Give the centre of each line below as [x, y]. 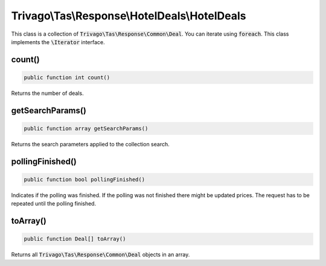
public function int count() [67, 77]
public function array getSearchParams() [86, 128]
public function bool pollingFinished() [84, 179]
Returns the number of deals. [47, 93]
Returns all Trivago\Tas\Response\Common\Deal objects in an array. [101, 255]
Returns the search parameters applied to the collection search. [91, 144]
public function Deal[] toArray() [75, 239]
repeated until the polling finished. [54, 204]
